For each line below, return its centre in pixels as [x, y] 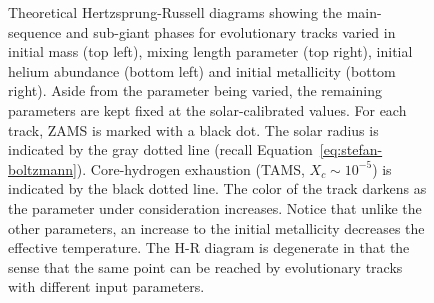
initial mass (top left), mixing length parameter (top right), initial [210, 51]
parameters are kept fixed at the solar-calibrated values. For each [207, 109]
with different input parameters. [106, 286]
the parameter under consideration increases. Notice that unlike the [215, 207]
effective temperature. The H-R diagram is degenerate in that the [209, 247]
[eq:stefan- [351, 149]
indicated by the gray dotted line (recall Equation [160, 149]
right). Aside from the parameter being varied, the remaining [195, 90]
